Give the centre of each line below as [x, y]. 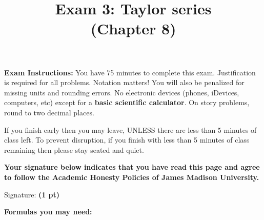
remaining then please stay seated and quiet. [74, 149]
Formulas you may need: [48, 212]
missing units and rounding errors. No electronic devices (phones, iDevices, [122, 92]
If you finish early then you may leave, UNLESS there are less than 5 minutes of [130, 129]
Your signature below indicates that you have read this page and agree [132, 167]
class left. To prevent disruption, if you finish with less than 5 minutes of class [127, 140]
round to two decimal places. [49, 112]
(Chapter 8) [133, 28]
